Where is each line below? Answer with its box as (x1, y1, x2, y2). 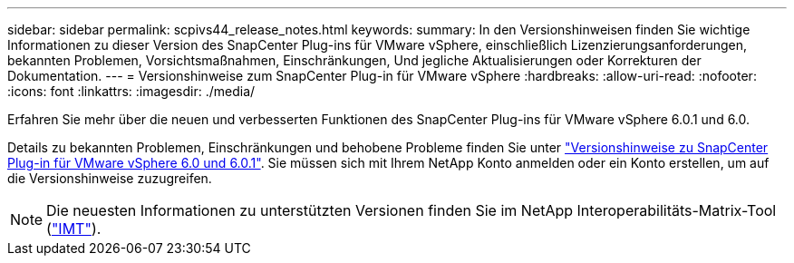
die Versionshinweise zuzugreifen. (7, 170, 212, 186)
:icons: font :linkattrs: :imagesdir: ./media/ (7, 83, 256, 99)
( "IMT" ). (46, 219, 102, 238)
